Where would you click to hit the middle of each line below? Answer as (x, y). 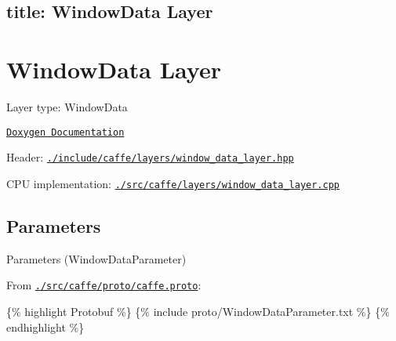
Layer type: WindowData (67, 106)
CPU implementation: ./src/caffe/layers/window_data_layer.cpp (173, 183)
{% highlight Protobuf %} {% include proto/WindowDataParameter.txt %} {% (198, 311)
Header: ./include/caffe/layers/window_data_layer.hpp (150, 157)
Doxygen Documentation (65, 132)
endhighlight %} (45, 326)
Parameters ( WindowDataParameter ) (96, 258)
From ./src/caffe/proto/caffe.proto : (104, 285)
